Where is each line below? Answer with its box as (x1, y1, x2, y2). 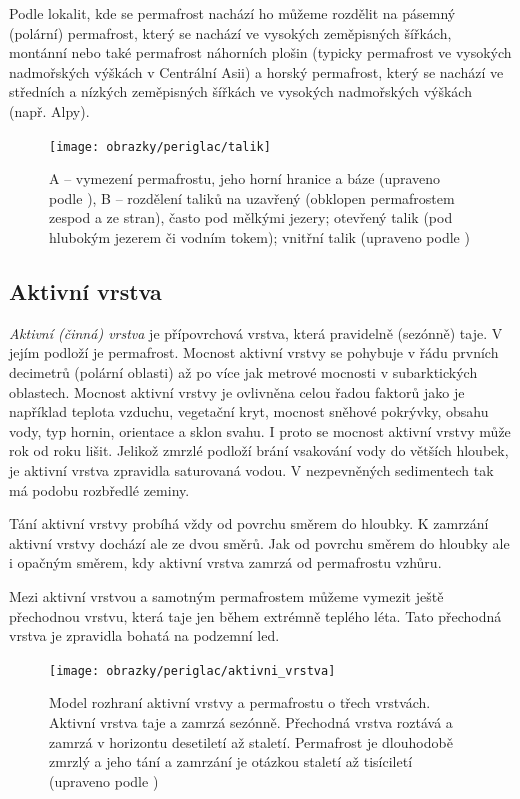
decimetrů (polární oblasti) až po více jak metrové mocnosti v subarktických (9, 361, 478, 382)
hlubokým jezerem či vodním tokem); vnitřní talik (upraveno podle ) (49, 227, 470, 247)
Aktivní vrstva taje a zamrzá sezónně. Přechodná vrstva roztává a (49, 711, 453, 732)
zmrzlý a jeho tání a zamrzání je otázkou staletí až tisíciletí (49, 751, 413, 772)
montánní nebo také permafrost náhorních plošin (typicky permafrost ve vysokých (9, 42, 512, 63)
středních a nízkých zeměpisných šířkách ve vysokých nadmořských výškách (9, 81, 472, 102)
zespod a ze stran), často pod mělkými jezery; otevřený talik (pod (49, 207, 453, 228)
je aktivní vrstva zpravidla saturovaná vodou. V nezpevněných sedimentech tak (9, 459, 494, 480)
